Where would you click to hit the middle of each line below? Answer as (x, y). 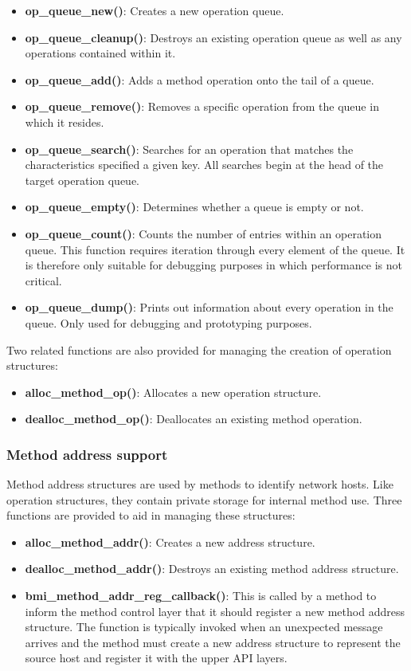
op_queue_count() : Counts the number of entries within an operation (204, 233)
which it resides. (65, 122)
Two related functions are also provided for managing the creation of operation (199, 349)
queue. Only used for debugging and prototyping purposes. (168, 322)
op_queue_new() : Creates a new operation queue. (155, 10)
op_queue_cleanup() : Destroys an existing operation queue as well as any (213, 37)
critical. (43, 280)
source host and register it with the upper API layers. (156, 658)
